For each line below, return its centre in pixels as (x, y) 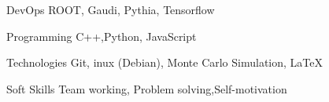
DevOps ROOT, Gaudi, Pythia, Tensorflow (111, 9)
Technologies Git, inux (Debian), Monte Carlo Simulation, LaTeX (164, 62)
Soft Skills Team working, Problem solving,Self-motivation (147, 88)
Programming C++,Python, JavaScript (102, 36)
